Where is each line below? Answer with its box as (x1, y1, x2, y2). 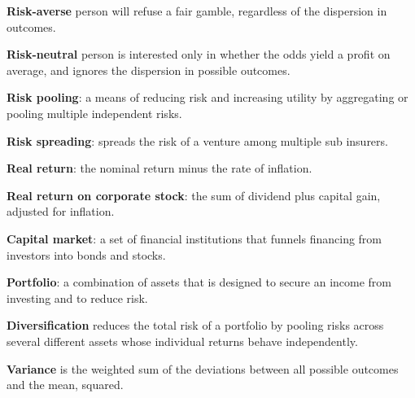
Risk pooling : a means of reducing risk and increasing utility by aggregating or (7, 89, 408, 106)
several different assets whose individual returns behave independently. (7, 332, 358, 349)
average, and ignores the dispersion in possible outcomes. (7, 61, 290, 78)
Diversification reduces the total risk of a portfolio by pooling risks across (7, 317, 384, 334)
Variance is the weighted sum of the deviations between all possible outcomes (7, 360, 399, 377)
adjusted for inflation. (7, 203, 115, 220)
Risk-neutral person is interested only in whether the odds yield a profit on (7, 46, 391, 63)
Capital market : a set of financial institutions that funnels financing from (7, 230, 382, 247)
